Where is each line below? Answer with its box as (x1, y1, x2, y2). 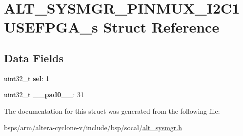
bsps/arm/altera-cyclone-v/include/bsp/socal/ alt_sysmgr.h (4, 122, 182, 132)
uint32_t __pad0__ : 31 (4, 89, 84, 100)
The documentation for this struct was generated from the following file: (4, 105, 220, 116)
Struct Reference (103, 17, 220, 37)
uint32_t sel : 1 (4, 73, 49, 83)
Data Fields (4, 50, 64, 65)
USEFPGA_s (4, 17, 98, 37)
